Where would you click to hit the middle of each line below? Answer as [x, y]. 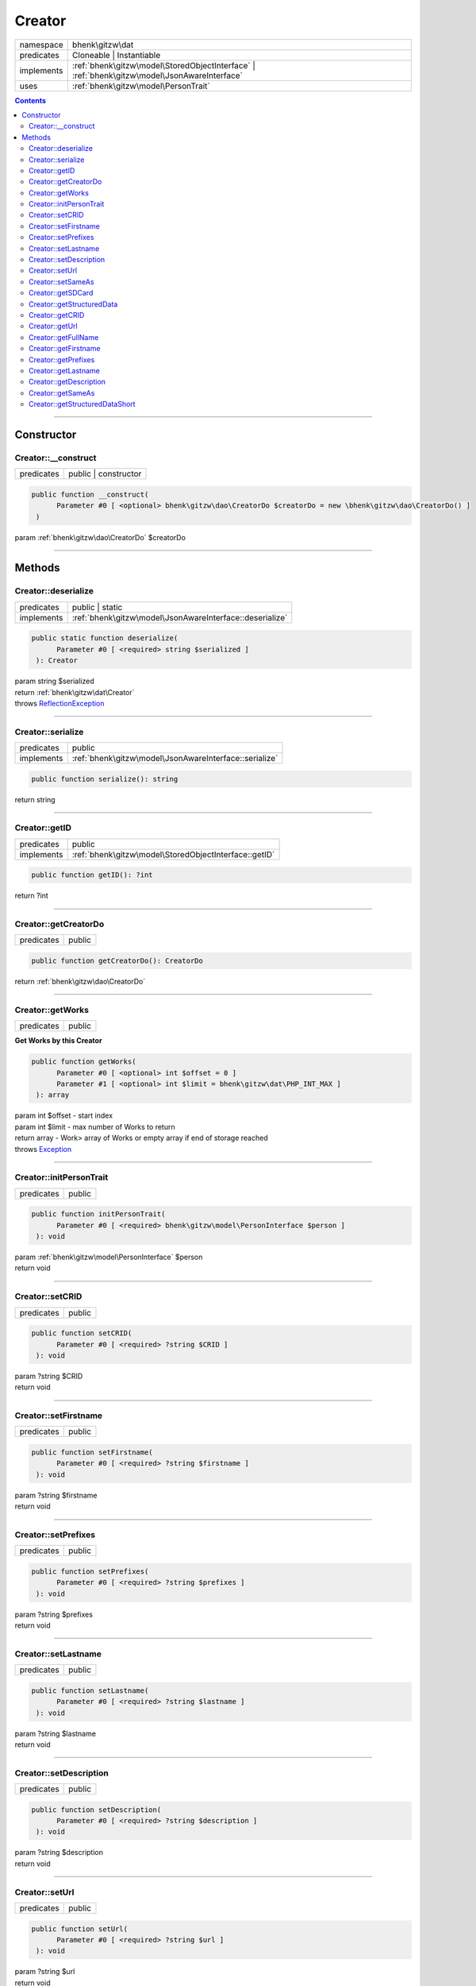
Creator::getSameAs [62, 392]
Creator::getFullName [64, 337]
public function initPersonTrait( [98, 1214]
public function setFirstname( [92, 1453]
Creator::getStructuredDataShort [82, 404]
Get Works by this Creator [58, 1041]
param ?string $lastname [56, 1733]
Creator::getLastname [65, 370]
